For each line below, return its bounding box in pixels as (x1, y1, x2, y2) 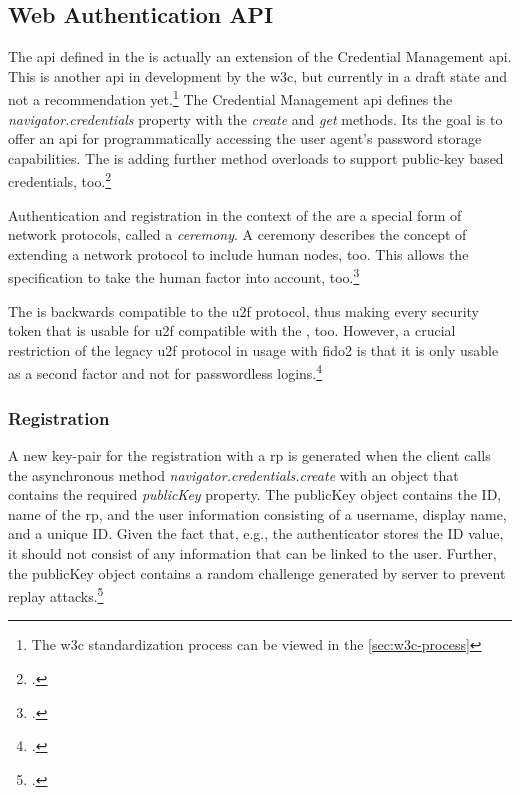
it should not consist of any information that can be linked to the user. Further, (8, 542, 497, 563)
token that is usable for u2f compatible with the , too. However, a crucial (8, 320, 456, 341)
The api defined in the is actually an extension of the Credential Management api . (8, 46, 512, 67)
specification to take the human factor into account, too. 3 (8, 264, 360, 288)
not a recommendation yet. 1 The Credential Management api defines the (8, 86, 453, 110)
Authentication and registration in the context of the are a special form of (8, 204, 462, 225)
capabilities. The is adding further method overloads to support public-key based (8, 147, 504, 168)
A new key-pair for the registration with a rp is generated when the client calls (8, 444, 491, 465)
